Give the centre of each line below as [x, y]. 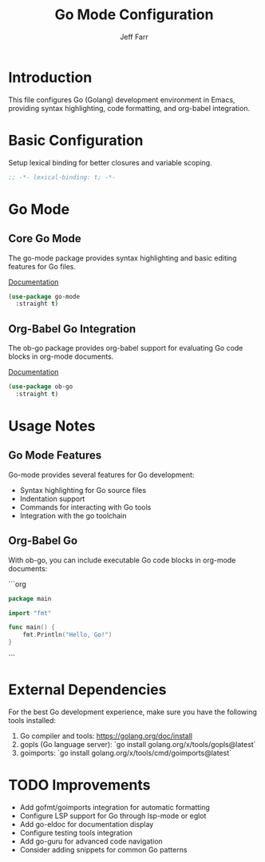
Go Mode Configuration [134, 15]
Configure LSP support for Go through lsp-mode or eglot [113, 816]
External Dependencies [87, 690]
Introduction [50, 77]
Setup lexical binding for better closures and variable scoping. [111, 162]
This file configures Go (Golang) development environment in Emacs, [122, 99]
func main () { [32, 628]
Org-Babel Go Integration [72, 329]
